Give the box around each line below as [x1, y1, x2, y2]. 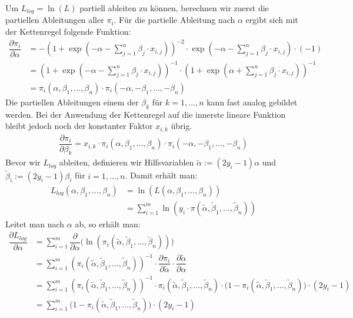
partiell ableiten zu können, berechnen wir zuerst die [79, 2, 269, 14]
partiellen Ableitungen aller [5, 14, 104, 26]
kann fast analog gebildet [207, 95, 298, 108]
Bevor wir [5, 156, 41, 168]
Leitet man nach [5, 217, 65, 230]
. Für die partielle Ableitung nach [114, 14, 235, 26]
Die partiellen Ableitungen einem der [5, 95, 139, 108]
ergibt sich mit [245, 14, 298, 26]
